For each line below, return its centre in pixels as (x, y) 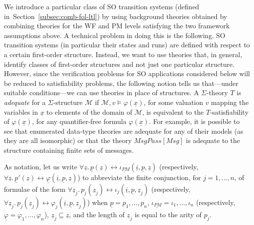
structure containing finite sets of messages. (69, 150)
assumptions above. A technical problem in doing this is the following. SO (115, 35)
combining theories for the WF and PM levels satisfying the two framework (117, 26)
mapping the (230, 102)
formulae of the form (35, 189)
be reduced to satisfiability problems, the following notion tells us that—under (121, 83)
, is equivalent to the (173, 112)
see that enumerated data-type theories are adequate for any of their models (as (124, 131)
